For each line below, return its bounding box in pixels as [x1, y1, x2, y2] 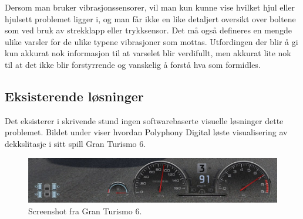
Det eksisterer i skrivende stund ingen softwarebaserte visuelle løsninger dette [5, 114, 284, 126]
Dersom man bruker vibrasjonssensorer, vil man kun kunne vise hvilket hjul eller [5, 1, 295, 13]
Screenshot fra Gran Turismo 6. [28, 204, 142, 217]
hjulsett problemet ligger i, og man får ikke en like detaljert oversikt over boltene [5, 12, 296, 25]
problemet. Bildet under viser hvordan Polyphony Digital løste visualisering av [5, 126, 288, 138]
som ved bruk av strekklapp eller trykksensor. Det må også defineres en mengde [5, 24, 292, 36]
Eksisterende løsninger [5, 87, 144, 105]
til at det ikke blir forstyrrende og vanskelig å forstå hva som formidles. [5, 58, 261, 70]
